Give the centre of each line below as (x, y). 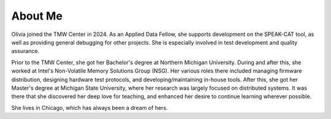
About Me (37, 16)
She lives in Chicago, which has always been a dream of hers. (89, 107)
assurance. (25, 51)
